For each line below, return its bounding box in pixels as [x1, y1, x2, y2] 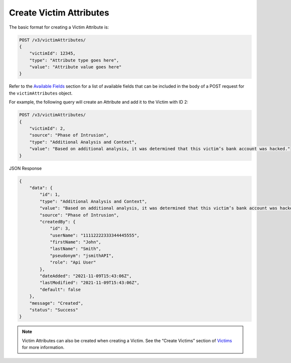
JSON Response [9, 165, 42, 171]
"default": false [39, 286, 81, 292]
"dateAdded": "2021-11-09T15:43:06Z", [39, 273, 132, 279]
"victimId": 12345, [29, 51, 76, 56]
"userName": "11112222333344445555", [49, 233, 140, 238]
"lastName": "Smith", [49, 246, 101, 252]
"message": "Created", [29, 300, 83, 306]
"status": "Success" [29, 307, 79, 313]
